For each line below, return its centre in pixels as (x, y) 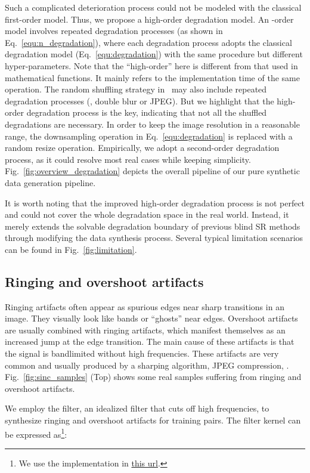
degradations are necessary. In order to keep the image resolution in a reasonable (152, 124)
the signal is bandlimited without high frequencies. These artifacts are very (142, 353)
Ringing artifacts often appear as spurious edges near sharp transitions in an (145, 306)
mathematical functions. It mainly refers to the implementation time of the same (152, 77)
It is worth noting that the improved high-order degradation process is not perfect (155, 203)
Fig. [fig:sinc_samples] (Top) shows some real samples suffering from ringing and (153, 377)
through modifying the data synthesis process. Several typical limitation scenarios (154, 238)
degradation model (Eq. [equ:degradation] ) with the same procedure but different (154, 54)
